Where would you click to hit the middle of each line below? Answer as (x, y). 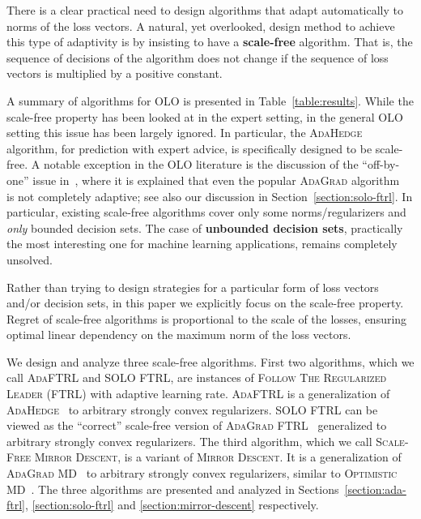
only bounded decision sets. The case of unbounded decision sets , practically (205, 227)
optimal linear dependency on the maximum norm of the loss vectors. (179, 335)
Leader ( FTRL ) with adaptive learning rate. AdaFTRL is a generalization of (198, 394)
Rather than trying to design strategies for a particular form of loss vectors (193, 287)
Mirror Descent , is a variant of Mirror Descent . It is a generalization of (218, 457)
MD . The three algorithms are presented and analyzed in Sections (173, 489)
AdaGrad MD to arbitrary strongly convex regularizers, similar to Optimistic (202, 473)
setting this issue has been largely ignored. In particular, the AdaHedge (185, 133)
